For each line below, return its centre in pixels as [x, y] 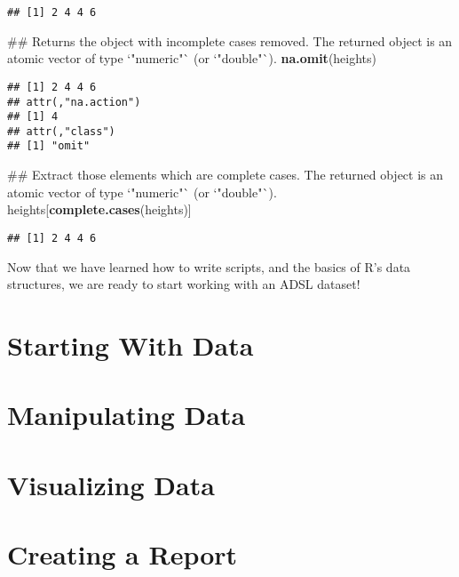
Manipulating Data [127, 415]
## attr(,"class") [61, 131]
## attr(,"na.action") [74, 102]
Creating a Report [123, 554]
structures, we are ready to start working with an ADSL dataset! [184, 284]
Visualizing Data [111, 484]
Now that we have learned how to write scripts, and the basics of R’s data [209, 266]
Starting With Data [131, 345]
